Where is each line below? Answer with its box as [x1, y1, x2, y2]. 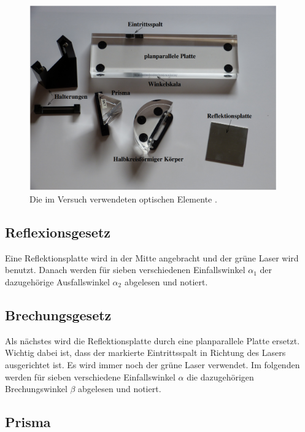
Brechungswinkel [5, 382, 68, 395]
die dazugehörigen [187, 370, 254, 383]
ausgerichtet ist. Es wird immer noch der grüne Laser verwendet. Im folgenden [5, 358, 300, 371]
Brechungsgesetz [5, 305, 112, 324]
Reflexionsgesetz [5, 222, 111, 241]
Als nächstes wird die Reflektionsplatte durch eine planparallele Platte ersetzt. [5, 334, 300, 347]
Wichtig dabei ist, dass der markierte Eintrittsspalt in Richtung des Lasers [5, 346, 286, 359]
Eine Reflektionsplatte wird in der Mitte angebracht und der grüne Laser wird [5, 251, 299, 264]
